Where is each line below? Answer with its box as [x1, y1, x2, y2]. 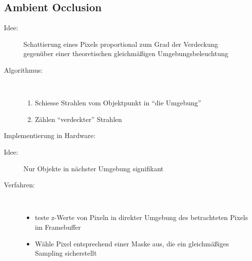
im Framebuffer [35, 221, 81, 232]
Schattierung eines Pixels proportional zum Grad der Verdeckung [23, 39, 218, 49]
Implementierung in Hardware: [4, 130, 96, 141]
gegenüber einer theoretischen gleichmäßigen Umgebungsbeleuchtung [23, 48, 229, 59]
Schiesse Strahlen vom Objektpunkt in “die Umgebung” [35, 98, 201, 108]
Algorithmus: [4, 64, 43, 75]
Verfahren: [4, 180, 35, 190]
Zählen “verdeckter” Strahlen [35, 114, 122, 124]
